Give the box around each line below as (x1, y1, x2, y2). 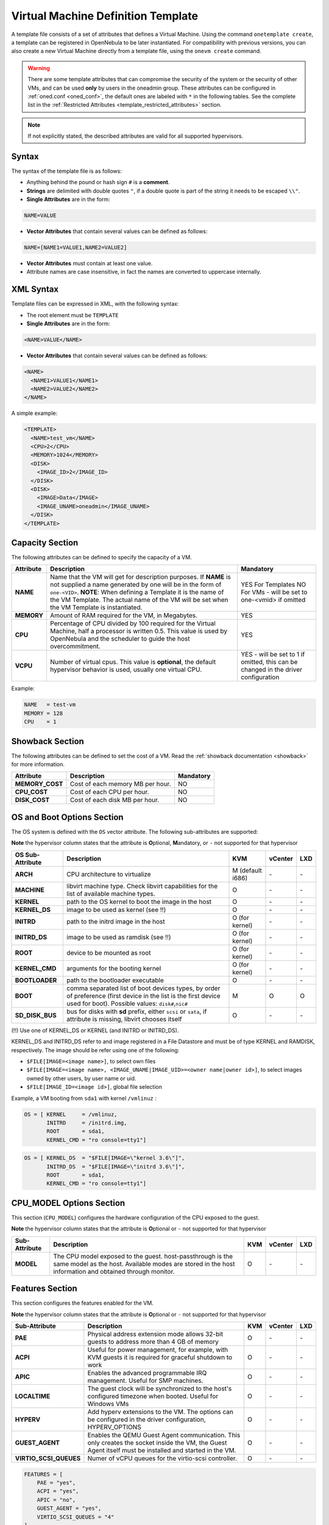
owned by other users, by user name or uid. (26, 1074, 136, 1082)
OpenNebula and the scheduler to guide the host (49, 634, 190, 643)
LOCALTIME (15, 1392, 51, 1400)
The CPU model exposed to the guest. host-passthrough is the (53, 1252, 233, 1260)
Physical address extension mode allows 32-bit (87, 1330, 224, 1338)
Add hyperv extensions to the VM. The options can (87, 1408, 234, 1416)
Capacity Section (11, 537, 79, 548)
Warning (27, 64, 50, 71)
